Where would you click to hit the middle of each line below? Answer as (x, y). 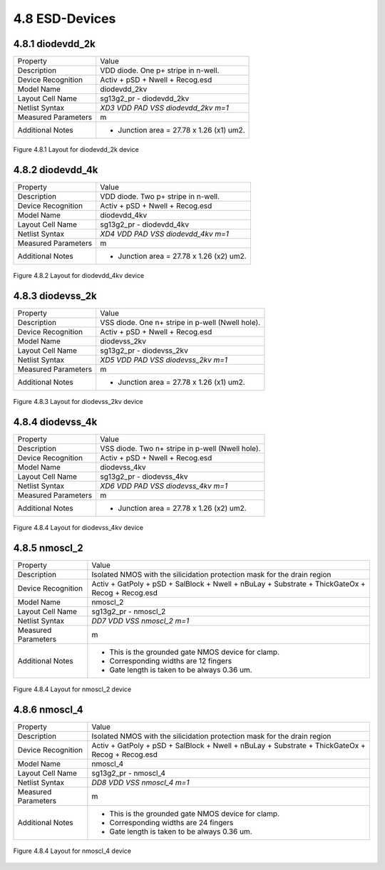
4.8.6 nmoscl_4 (48, 709)
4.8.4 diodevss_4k (55, 421)
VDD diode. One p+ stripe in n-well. (160, 71)
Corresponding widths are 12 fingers (170, 661)
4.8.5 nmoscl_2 (48, 548)
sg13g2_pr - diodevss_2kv (144, 351)
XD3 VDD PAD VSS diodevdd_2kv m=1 (165, 108)
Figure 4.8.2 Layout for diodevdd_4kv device (79, 275)
